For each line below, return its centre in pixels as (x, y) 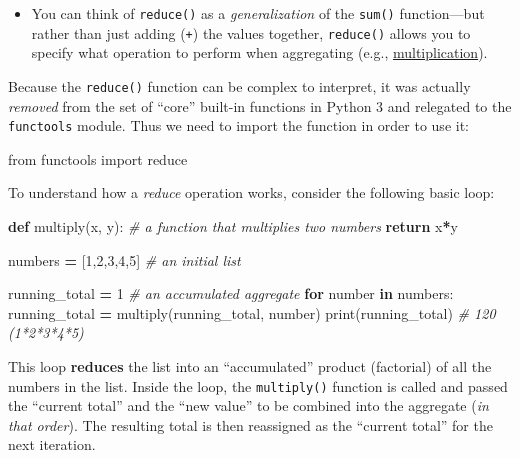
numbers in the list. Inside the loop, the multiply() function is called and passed (258, 385)
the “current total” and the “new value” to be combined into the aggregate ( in (248, 405)
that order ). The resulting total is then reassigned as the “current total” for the (250, 424)
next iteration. (52, 444)
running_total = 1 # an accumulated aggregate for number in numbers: (231, 293)
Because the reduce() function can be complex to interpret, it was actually (239, 85)
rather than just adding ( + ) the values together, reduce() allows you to (251, 32)
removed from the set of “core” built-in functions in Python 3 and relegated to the (260, 105)
